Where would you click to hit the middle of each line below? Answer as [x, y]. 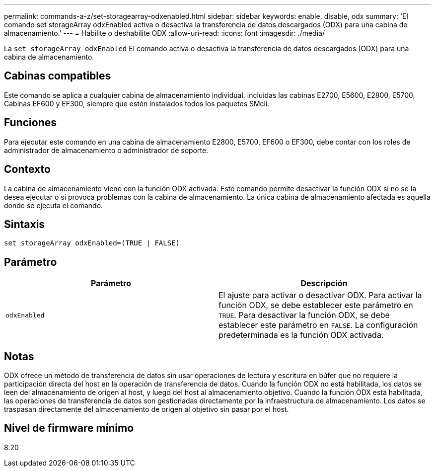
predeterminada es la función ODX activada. [301, 335]
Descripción [324, 283]
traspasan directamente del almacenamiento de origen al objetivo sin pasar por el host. [146, 409]
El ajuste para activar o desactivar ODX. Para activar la [320, 295]
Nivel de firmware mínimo [69, 428]
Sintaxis [25, 224]
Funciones [31, 123]
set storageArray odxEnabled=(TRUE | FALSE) [92, 243]
